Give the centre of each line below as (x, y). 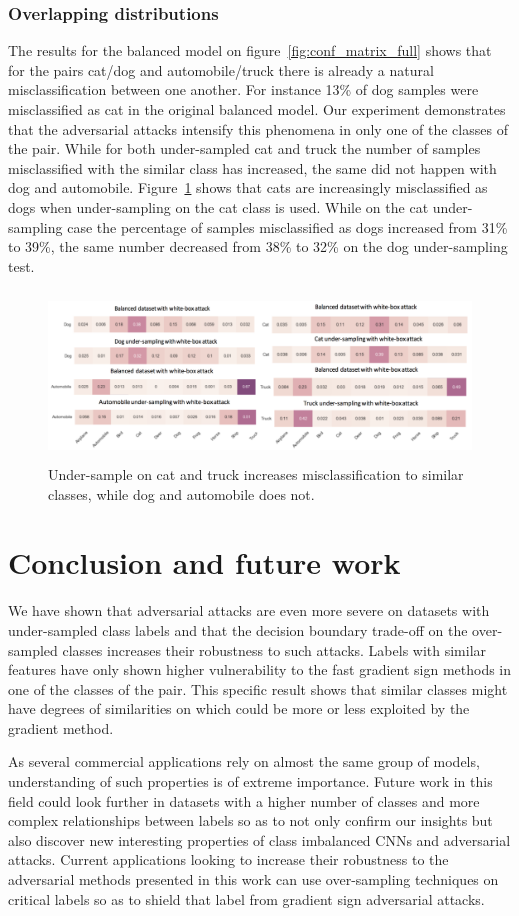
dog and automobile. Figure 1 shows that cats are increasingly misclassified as (248, 187)
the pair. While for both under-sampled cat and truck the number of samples (244, 148)
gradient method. (61, 727)
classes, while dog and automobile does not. (181, 493)
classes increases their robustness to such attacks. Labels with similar (274, 649)
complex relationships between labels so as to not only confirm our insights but (250, 820)
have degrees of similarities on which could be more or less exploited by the (239, 708)
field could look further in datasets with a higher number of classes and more (244, 800)
